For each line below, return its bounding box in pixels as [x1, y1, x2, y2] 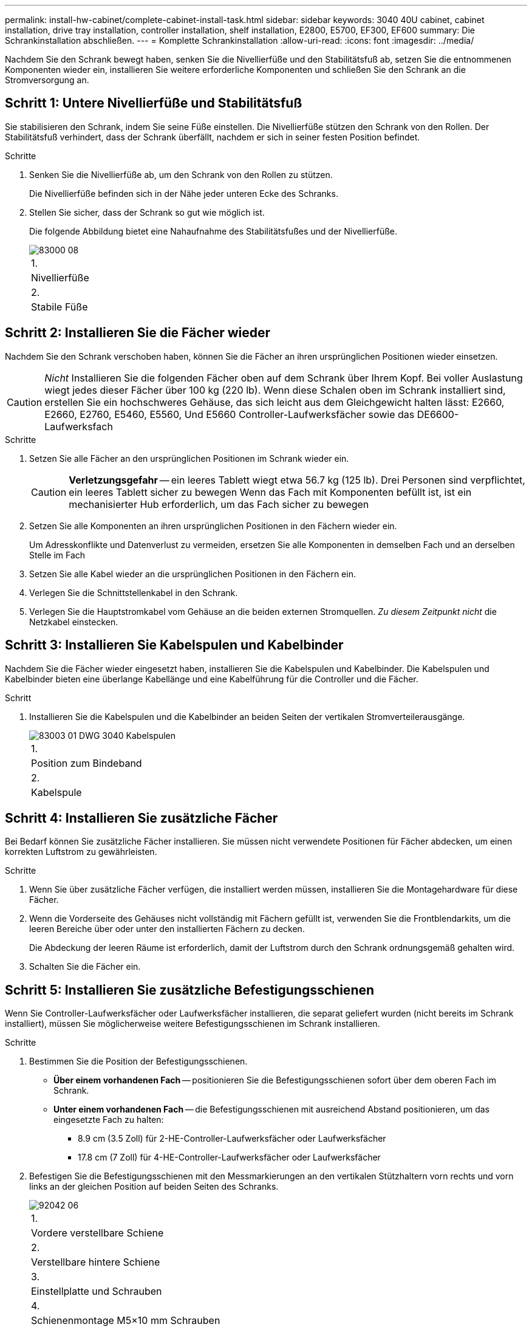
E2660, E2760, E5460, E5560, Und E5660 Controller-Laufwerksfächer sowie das [44, 408, 415, 420]
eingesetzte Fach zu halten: [53, 1114, 164, 1125]
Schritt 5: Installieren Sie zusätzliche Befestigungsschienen [5, 982, 375, 998]
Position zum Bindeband [31, 756, 142, 769]
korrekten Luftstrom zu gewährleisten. [5, 846, 157, 857]
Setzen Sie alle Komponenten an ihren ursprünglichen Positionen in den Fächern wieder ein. [29, 520, 397, 531]
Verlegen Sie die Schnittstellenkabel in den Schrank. [29, 587, 238, 598]
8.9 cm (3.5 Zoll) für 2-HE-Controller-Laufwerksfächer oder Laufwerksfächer [78, 1133, 386, 1144]
